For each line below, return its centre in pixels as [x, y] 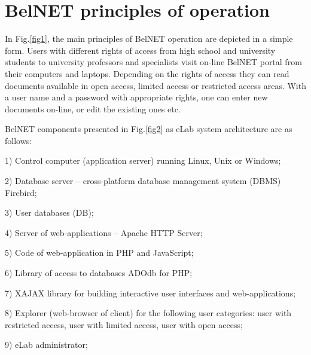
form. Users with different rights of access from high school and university [140, 50]
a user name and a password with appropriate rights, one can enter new [136, 97]
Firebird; [21, 192]
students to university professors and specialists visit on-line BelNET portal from [153, 62]
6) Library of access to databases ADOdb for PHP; [99, 273]
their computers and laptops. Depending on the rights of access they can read [147, 73]
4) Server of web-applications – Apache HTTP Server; [104, 232]
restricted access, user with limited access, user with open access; [124, 324]
